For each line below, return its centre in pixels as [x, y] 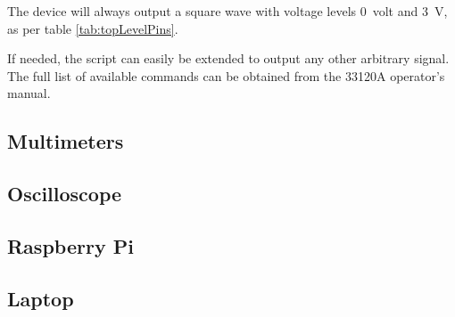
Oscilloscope [65, 194]
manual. [29, 93]
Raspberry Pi [70, 245]
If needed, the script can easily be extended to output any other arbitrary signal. [228, 58]
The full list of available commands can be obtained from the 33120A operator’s [226, 75]
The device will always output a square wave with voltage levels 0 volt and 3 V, [227, 11]
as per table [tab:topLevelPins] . [93, 28]
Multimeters [66, 141]
